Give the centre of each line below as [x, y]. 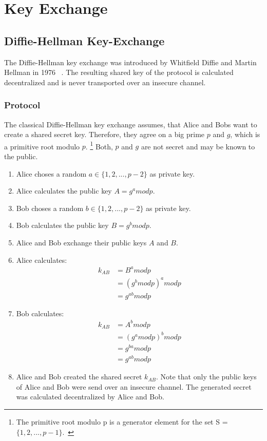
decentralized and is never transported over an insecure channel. [105, 82]
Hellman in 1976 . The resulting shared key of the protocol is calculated [119, 72]
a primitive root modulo [42, 146]
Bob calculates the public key [62, 225]
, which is [245, 134]
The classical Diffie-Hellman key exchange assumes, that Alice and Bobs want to [131, 124]
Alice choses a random [51, 173]
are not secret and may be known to [198, 146]
